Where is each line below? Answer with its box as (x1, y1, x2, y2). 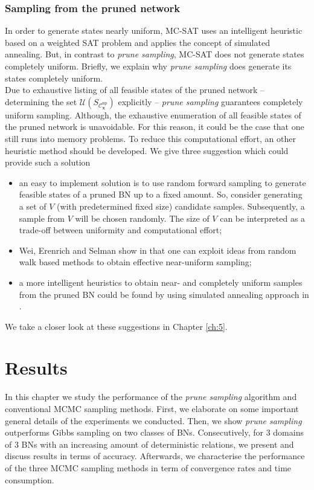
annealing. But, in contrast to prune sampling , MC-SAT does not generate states (5, 48, 304, 60)
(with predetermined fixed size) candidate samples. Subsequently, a (57, 199, 305, 212)
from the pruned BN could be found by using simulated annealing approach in (19, 288, 309, 300)
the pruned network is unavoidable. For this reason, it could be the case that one (5, 120, 304, 133)
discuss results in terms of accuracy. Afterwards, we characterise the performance (5, 450, 305, 462)
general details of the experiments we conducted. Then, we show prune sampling (5, 414, 302, 427)
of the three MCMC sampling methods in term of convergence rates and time (5, 461, 292, 474)
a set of (19, 199, 46, 212)
